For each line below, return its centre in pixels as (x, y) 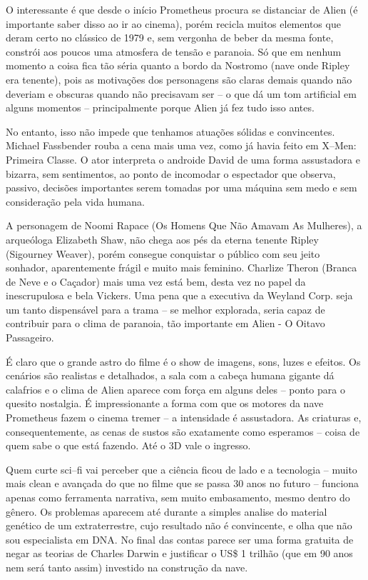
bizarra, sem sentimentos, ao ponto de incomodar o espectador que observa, (171, 173)
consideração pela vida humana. (75, 201)
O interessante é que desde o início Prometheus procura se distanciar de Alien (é (182, 9)
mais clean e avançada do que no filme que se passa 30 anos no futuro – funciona (183, 483)
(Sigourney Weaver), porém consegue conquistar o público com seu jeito (163, 253)
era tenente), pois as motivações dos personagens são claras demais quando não (179, 79)
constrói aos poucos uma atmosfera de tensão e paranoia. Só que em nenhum (174, 51)
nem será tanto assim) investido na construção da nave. (127, 567)
